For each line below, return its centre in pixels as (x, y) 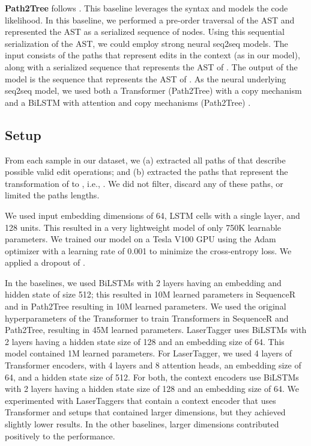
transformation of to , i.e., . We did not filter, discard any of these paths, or (144, 183)
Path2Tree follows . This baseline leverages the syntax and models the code (146, 8)
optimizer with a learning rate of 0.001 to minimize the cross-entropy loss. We (148, 250)
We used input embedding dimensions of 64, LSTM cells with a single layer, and (152, 215)
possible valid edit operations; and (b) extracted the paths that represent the (146, 172)
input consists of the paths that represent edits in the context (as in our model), (152, 55)
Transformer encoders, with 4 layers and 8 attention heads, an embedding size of (153, 365)
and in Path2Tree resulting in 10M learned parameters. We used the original (146, 306)
